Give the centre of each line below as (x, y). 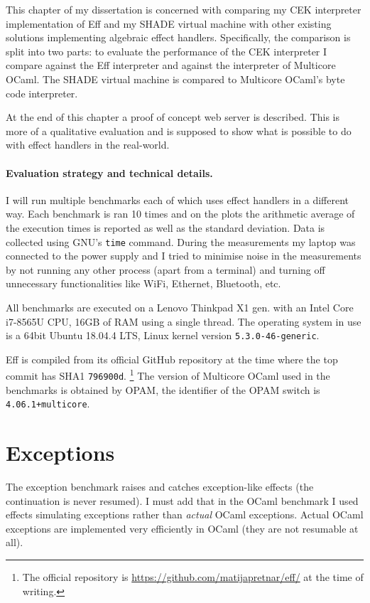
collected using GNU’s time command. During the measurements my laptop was (181, 241)
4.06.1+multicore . (48, 404)
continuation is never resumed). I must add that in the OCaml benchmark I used (182, 500)
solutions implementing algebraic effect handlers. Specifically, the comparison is (178, 37)
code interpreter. (42, 93)
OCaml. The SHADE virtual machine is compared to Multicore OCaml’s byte (175, 79)
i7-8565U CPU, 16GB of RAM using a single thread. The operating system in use (184, 321)
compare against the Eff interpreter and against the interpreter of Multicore (171, 65)
